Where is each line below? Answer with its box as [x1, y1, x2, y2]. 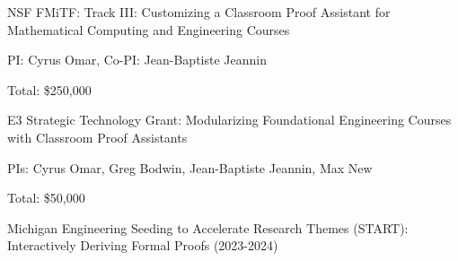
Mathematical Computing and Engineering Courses [7, 20, 290, 39]
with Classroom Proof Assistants [7, 127, 188, 146]
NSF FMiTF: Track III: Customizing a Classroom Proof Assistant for [7, 3, 391, 21]
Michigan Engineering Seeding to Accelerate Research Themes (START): [7, 218, 409, 237]
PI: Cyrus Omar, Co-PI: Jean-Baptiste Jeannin [7, 50, 267, 69]
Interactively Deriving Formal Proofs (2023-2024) [7, 236, 278, 255]
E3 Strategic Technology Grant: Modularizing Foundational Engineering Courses [7, 110, 452, 129]
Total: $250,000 [7, 80, 92, 99]
